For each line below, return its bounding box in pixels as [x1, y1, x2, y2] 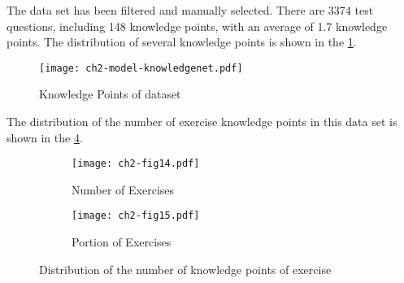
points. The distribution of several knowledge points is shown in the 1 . [7, 33, 357, 50]
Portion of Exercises [72, 233, 172, 250]
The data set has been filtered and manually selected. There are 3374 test [7, 2, 374, 18]
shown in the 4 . [7, 128, 83, 146]
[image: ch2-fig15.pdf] [72, 210, 200, 222]
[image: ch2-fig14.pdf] [72, 158, 200, 170]
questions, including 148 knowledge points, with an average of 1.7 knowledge [7, 17, 388, 34]
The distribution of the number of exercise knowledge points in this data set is [7, 113, 397, 130]
